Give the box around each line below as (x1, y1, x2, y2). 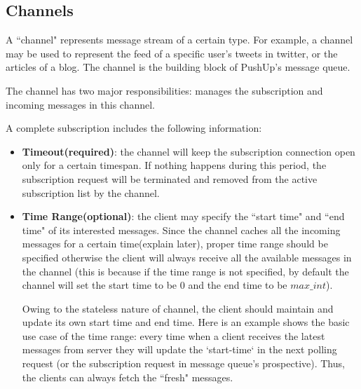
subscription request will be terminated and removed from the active (22, 171, 318, 186)
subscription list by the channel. (22, 185, 160, 200)
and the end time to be (188, 278, 287, 292)
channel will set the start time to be (22, 278, 177, 292)
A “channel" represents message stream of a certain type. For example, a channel (6, 32, 353, 47)
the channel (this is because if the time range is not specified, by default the (22, 264, 349, 278)
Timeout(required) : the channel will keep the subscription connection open (22, 144, 355, 158)
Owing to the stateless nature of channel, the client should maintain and (22, 301, 334, 315)
